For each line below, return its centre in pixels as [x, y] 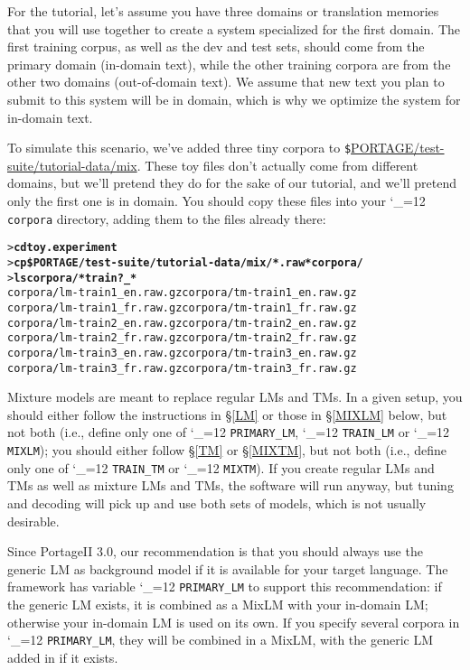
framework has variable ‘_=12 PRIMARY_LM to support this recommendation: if [225, 586]
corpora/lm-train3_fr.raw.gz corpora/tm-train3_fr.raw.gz [182, 368]
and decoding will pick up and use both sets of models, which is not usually [217, 502]
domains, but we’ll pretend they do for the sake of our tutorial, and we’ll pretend [232, 183]
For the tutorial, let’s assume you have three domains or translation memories [223, 11]
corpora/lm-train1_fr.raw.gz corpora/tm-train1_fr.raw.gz [182, 307]
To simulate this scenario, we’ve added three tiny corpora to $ [179, 148]
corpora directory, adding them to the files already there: [167, 218]
